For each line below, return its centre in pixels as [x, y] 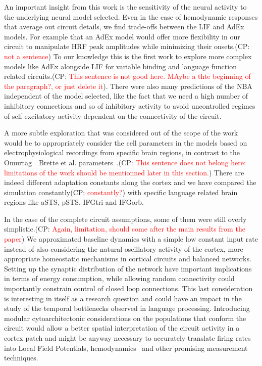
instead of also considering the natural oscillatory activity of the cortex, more [124, 248]
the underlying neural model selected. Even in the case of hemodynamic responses [131, 16]
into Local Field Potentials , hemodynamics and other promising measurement [126, 348]
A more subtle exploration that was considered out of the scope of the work [121, 133]
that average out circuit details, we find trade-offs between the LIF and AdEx [124, 27]
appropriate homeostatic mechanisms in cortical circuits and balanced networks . [128, 259]
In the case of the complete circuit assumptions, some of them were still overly [125, 219]
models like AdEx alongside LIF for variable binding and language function [120, 66]
